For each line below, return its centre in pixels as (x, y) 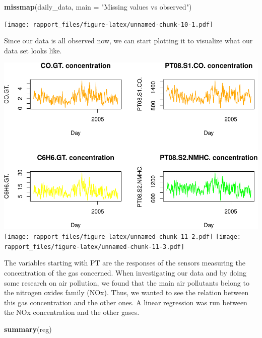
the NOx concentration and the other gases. (72, 312)
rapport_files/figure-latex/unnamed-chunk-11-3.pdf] (94, 247)
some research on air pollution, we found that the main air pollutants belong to (127, 282)
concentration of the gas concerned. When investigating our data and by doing (125, 272)
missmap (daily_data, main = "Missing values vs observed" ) (98, 7)
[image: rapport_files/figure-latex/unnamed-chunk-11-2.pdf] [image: (123, 237)
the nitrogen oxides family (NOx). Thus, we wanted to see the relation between (126, 292)
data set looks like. (33, 50)
